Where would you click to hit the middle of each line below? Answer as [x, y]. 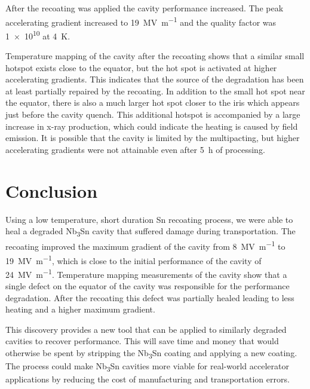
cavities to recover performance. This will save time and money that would [142, 341]
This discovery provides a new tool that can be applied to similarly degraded [146, 329]
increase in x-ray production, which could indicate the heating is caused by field [152, 126]
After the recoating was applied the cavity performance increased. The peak [145, 8]
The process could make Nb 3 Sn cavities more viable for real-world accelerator [147, 367]
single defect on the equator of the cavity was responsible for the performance [148, 286]
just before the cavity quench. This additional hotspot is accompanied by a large [153, 114]
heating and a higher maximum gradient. [80, 309]
